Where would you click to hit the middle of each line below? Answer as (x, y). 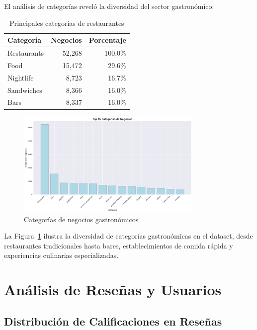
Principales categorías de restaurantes (67, 23)
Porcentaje (107, 40)
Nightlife (21, 77)
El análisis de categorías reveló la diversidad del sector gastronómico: (109, 6)
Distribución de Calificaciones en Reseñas (113, 321)
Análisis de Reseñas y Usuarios (113, 289)
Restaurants (26, 53)
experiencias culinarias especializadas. (61, 255)
